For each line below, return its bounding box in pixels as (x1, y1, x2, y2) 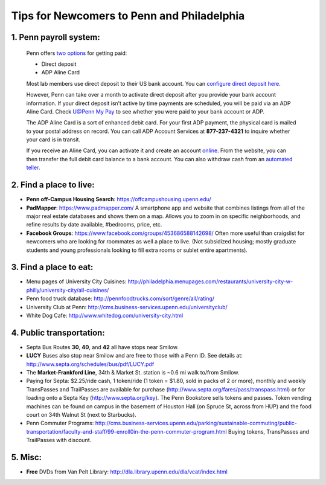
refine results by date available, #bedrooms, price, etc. (26, 221, 162, 228)
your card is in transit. (26, 136, 81, 143)
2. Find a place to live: (11, 180, 95, 190)
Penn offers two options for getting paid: (26, 49, 127, 57)
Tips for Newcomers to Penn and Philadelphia (11, 9, 245, 22)
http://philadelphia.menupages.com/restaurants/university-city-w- (127, 278, 293, 285)
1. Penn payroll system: (11, 32, 100, 42)
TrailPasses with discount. (26, 437, 92, 444)
